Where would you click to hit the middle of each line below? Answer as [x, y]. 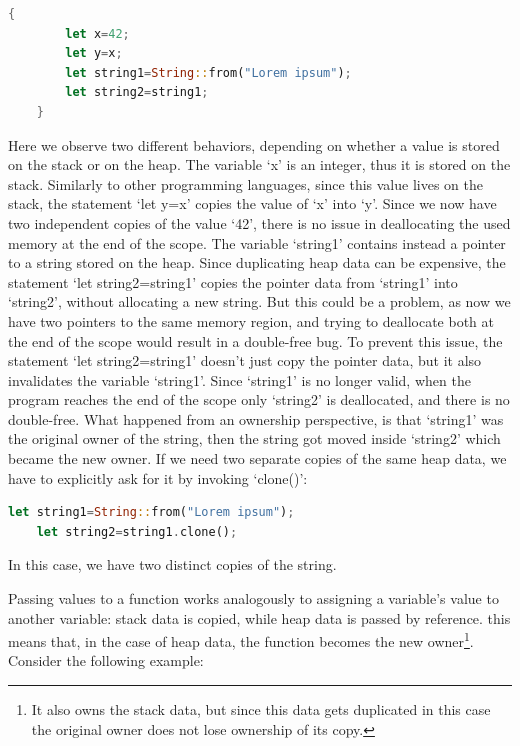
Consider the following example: [106, 660]
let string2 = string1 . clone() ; [137, 531]
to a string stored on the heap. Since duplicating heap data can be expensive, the [257, 262]
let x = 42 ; [97, 33]
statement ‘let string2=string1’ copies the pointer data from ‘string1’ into [233, 281]
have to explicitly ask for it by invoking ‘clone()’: [158, 477]
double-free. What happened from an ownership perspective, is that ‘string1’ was [256, 418]
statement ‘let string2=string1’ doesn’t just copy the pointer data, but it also [245, 360]
